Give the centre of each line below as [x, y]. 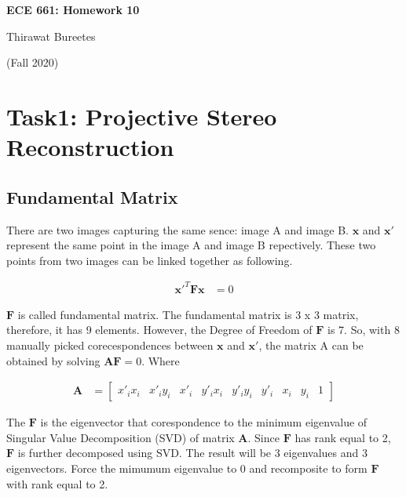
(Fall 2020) [33, 62]
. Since [263, 437]
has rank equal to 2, [343, 437]
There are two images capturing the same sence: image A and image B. [178, 229]
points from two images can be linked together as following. [150, 260]
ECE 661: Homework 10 [73, 9]
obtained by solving [53, 360]
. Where [161, 360]
